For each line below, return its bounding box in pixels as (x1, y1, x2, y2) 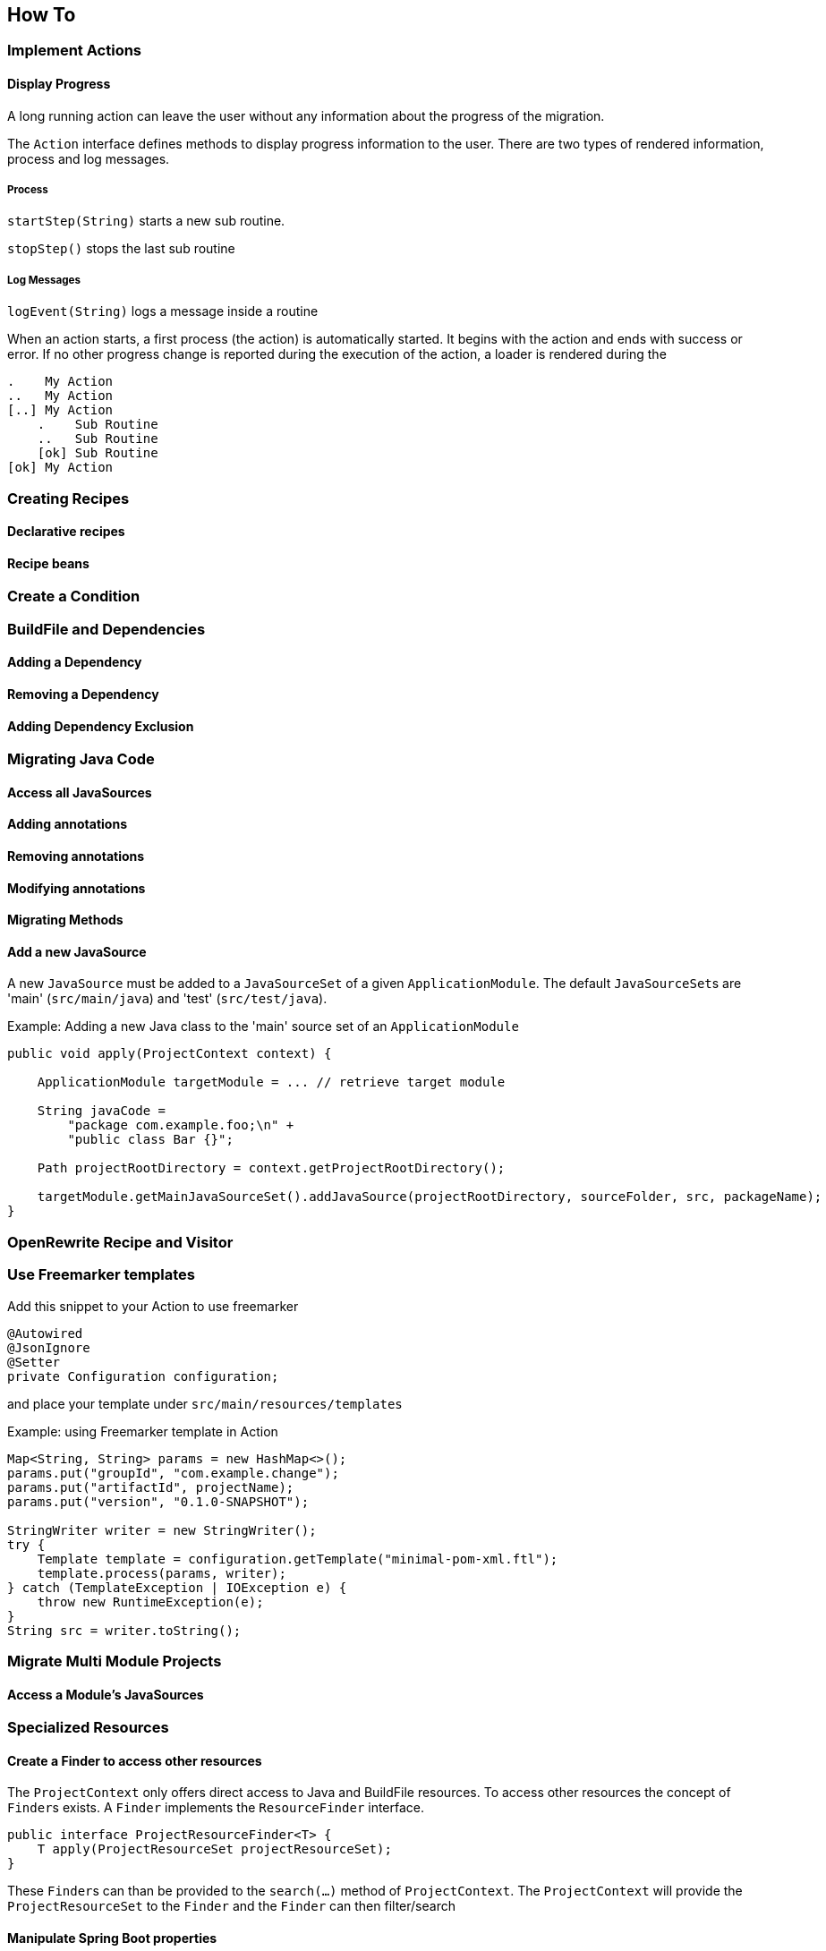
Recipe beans (7, 555, 89, 571)
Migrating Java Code (7, 750, 155, 769)
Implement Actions (7, 41, 142, 60)
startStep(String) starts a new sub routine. (7, 213, 285, 229)
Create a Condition (7, 587, 141, 606)
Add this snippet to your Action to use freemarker (7, 1298, 299, 1314)
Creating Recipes (7, 489, 130, 507)
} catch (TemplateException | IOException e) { (7, 1580, 347, 1595)
